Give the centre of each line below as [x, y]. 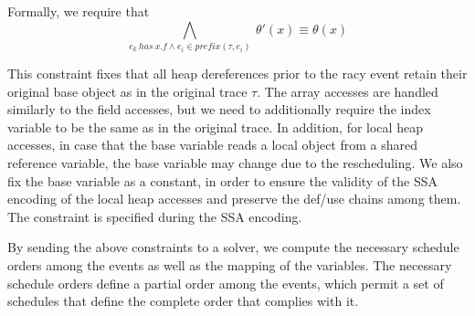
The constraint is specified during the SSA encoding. [155, 216]
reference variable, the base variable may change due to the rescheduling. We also [235, 162]
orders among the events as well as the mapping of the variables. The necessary [230, 264]
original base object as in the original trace [127, 91]
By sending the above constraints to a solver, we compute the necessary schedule [233, 247]
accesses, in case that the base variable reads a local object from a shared [213, 145]
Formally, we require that [79, 11]
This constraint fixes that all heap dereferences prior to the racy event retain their [237, 73]
